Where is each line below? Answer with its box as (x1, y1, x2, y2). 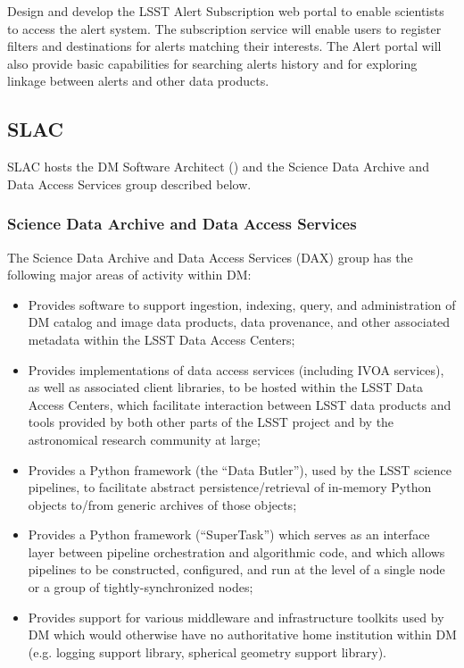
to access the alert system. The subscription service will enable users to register (7, 19, 442, 38)
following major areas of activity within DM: (7, 265, 252, 284)
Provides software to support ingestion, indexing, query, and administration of (28, 295, 456, 313)
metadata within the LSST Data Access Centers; (28, 330, 295, 348)
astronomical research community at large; (28, 430, 261, 448)
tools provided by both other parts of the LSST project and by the (28, 413, 394, 431)
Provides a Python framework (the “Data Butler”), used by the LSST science (28, 460, 452, 479)
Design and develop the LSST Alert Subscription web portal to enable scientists (7, 2, 444, 20)
